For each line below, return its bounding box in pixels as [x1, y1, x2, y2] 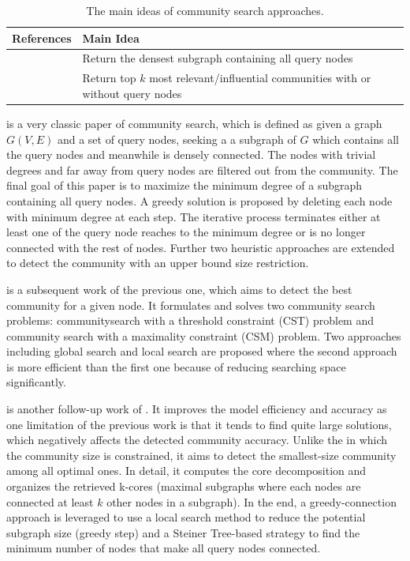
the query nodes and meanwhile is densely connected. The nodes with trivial [6, 146, 376, 163]
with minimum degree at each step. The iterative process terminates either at [6, 208, 381, 224]
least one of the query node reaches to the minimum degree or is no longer [6, 224, 366, 240]
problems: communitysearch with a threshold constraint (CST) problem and [6, 312, 375, 329]
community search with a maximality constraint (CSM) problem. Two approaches [6, 327, 401, 344]
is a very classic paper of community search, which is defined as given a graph [6, 115, 382, 131]
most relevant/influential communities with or [149, 70, 371, 86]
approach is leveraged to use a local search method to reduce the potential [6, 509, 366, 525]
